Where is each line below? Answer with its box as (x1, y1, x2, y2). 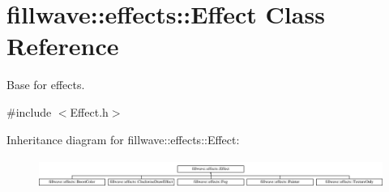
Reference (6, 29, 119, 62)
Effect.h (70, 103, 109, 120)
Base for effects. (6, 76, 85, 93)
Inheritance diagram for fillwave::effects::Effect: (6, 130, 240, 147)
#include (6, 103, 52, 120)
